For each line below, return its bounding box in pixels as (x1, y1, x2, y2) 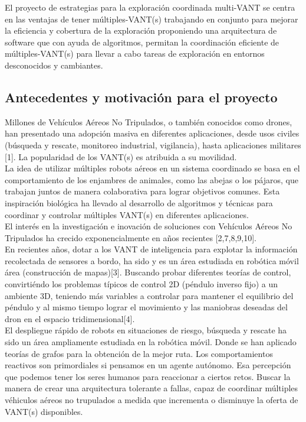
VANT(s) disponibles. (5, 405, 83, 417)
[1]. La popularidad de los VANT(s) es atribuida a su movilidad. (5, 150, 237, 163)
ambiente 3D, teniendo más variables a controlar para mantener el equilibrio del (5, 289, 294, 301)
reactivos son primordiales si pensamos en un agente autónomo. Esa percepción (5, 359, 291, 371)
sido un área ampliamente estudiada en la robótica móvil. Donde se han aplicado (5, 336, 297, 348)
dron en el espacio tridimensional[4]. (5, 312, 135, 324)
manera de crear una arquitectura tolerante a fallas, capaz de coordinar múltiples (5, 382, 298, 394)
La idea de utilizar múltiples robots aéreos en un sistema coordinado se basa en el (5, 162, 300, 174)
